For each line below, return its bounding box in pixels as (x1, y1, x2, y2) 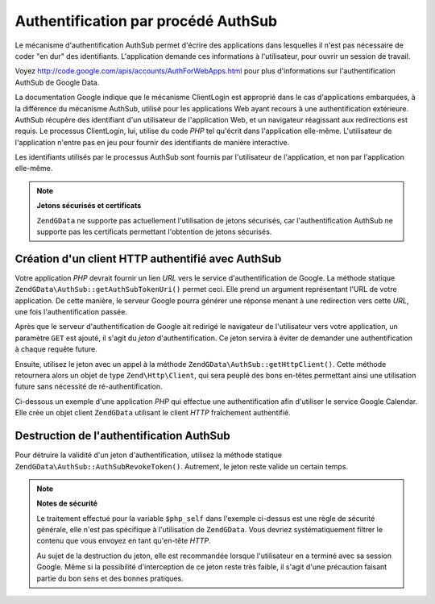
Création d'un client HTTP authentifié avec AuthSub (14, 252, 282, 265)
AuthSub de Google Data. (14, 77, 100, 87)
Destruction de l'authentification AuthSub (14, 429, 230, 443)
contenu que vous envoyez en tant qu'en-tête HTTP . (36, 536, 211, 546)
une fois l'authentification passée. (14, 307, 128, 317)
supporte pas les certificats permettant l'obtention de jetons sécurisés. (36, 227, 272, 237)
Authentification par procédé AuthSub (14, 12, 278, 30)
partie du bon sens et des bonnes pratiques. (36, 573, 184, 583)
